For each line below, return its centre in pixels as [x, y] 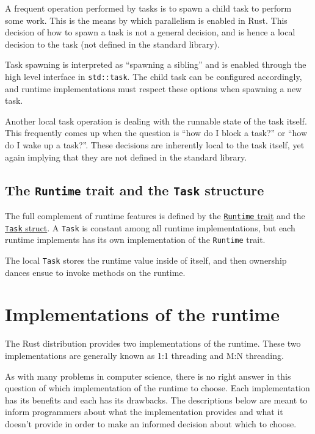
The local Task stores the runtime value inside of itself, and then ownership [146, 260]
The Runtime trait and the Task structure [135, 190]
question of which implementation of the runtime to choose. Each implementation [157, 388]
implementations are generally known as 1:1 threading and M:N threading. [144, 355]
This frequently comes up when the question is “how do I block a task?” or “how [156, 133]
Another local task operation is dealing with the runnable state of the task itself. [156, 121]
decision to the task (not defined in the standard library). [112, 44]
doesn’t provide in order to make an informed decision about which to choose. [151, 423]
